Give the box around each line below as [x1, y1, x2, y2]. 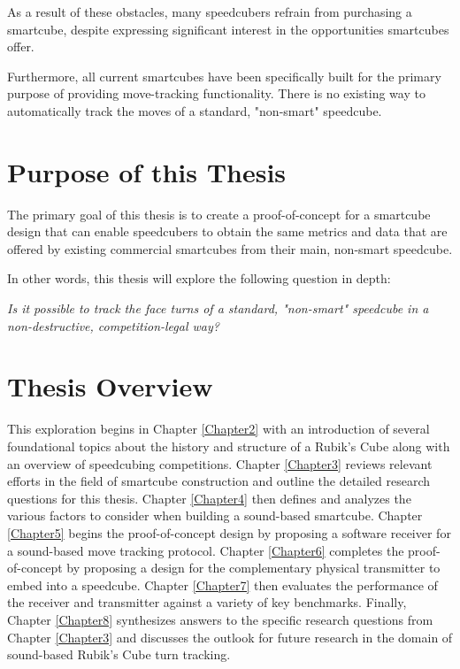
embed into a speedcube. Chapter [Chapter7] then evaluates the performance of [7, 575, 438, 594]
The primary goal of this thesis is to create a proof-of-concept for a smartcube [7, 204, 431, 223]
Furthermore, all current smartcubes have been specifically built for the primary [7, 66, 441, 85]
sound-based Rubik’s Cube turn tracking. [7, 645, 231, 664]
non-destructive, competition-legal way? [7, 316, 219, 334]
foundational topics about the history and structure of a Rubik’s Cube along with [7, 436, 450, 455]
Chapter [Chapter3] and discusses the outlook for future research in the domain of [7, 627, 453, 646]
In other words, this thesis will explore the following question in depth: [7, 269, 391, 288]
